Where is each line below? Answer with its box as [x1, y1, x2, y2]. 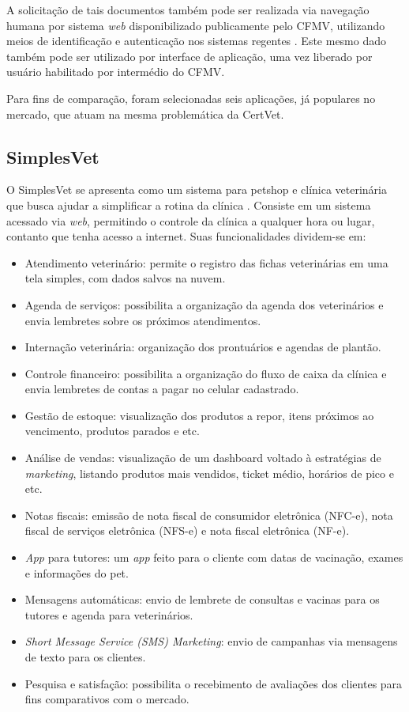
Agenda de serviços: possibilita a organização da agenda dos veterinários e [24, 296, 384, 312]
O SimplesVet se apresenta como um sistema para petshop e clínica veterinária [6, 181, 388, 198]
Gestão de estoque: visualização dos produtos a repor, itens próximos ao [24, 407, 374, 423]
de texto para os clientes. [24, 649, 146, 665]
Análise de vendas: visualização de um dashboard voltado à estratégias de [24, 449, 381, 466]
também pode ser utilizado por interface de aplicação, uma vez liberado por [6, 47, 373, 64]
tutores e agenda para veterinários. [24, 606, 193, 623]
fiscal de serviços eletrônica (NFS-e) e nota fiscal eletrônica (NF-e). [24, 522, 350, 539]
